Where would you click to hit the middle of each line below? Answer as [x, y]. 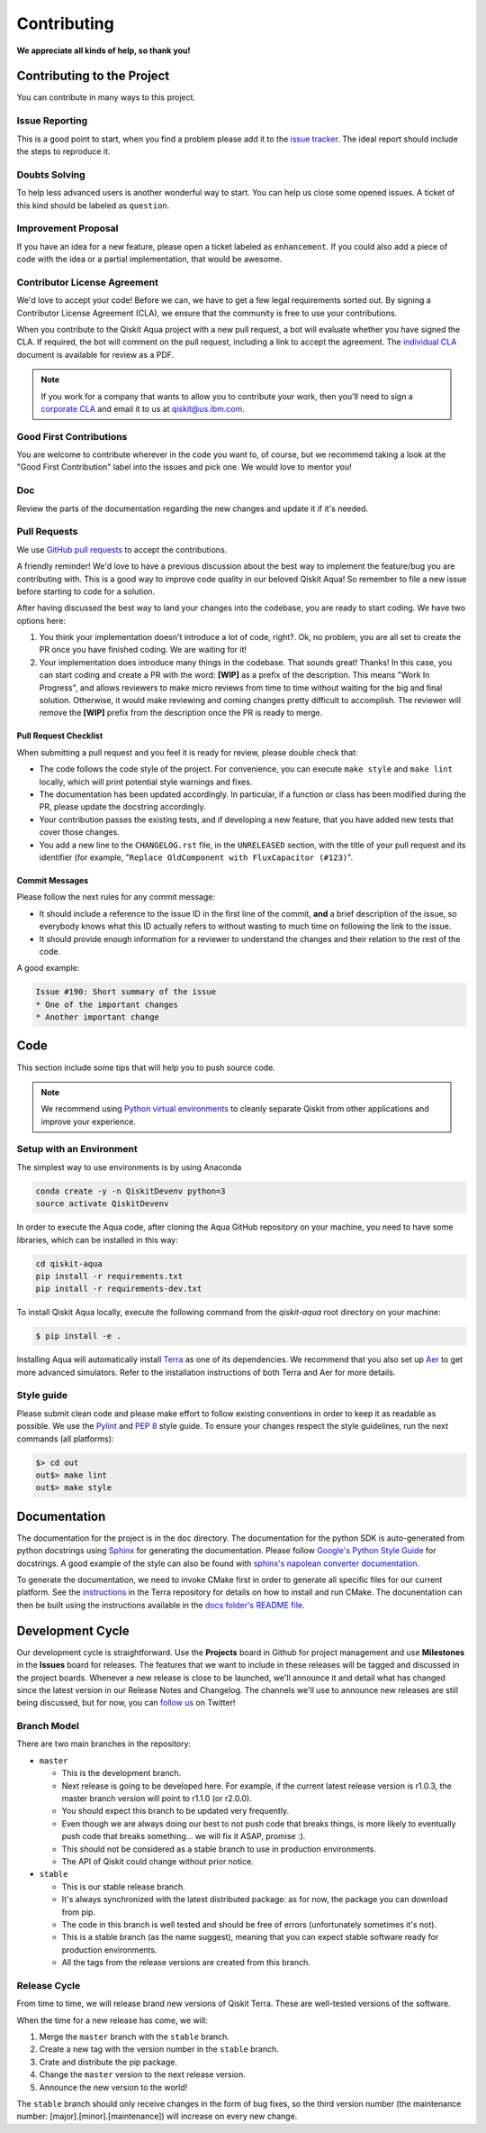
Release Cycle [49, 1985]
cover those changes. [80, 832]
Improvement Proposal [67, 228]
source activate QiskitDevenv [102, 1204]
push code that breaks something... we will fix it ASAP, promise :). [184, 1836]
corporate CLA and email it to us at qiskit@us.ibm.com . [143, 408]
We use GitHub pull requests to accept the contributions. [122, 549]
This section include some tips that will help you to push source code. [146, 1067]
